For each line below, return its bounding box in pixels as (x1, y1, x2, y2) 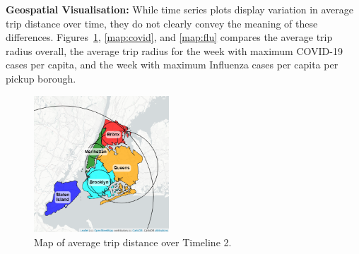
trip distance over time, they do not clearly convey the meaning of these (6, 16, 318, 30)
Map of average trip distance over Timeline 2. (34, 235, 232, 250)
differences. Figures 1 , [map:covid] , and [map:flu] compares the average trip (6, 30, 333, 44)
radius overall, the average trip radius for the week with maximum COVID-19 (6, 43, 343, 58)
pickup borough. (6, 71, 76, 85)
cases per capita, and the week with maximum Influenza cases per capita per (6, 57, 339, 72)
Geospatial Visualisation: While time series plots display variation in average (6, 2, 354, 16)
